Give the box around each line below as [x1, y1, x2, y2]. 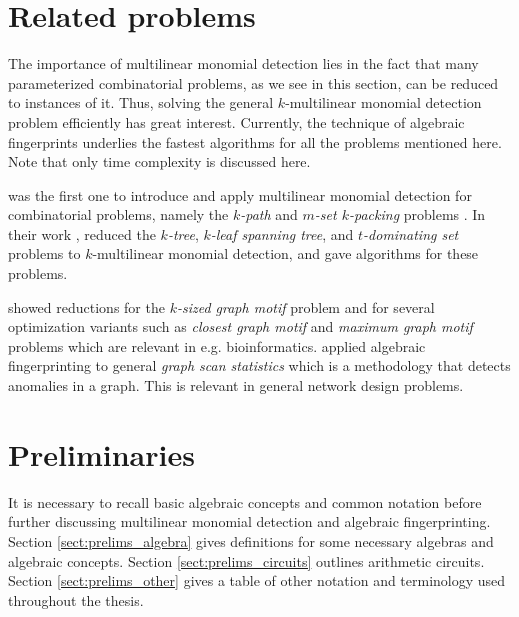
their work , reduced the [8, 223, 156, 244]
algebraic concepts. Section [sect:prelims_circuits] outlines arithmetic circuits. [8, 550, 485, 571]
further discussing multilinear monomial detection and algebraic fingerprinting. [8, 511, 491, 532]
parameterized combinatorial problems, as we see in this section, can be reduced [8, 72, 499, 93]
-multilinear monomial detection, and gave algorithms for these [92, 243, 479, 264]
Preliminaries [8, 433, 195, 474]
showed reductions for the [8, 296, 165, 317]
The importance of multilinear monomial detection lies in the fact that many [8, 53, 479, 74]
